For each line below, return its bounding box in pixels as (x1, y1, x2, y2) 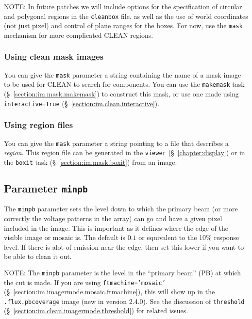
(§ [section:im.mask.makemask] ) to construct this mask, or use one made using (4, 89, 239, 99)
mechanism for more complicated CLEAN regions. (4, 30, 153, 40)
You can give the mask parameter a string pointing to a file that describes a (4, 138, 229, 148)
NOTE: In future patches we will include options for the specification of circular (4, 1, 242, 11)
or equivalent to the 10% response (138, 232, 239, 242)
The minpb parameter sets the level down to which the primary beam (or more (4, 204, 238, 214)
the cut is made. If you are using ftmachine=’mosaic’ (4, 277, 166, 287)
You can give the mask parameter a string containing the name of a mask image (4, 69, 241, 80)
